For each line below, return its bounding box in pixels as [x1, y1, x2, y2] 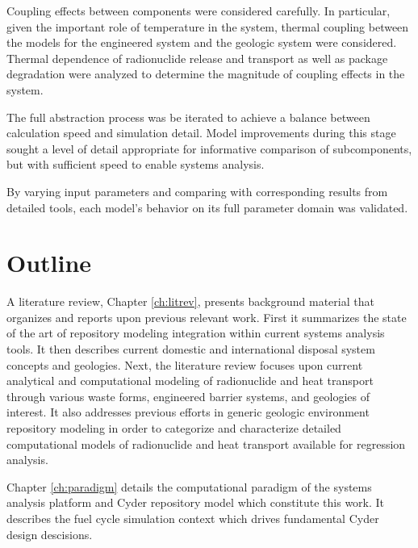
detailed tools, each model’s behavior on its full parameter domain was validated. [6, 199, 408, 215]
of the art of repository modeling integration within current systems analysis [6, 324, 385, 341]
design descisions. [6, 525, 93, 542]
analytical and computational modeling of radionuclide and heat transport [6, 372, 374, 389]
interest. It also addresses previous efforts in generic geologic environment [6, 404, 370, 420]
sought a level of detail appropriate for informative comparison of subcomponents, [6, 140, 412, 157]
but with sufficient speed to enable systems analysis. [6, 156, 265, 173]
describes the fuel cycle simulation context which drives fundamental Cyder [6, 509, 379, 526]
